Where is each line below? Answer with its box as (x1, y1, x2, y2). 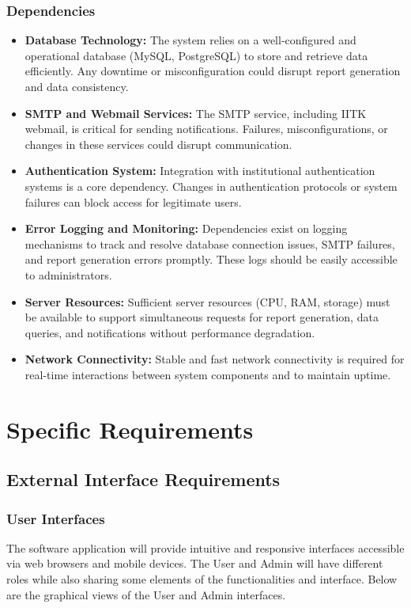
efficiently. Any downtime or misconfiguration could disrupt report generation (25, 63, 401, 79)
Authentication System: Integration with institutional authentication (25, 162, 375, 179)
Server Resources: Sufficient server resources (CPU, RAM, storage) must (25, 293, 390, 310)
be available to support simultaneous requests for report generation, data (25, 309, 379, 325)
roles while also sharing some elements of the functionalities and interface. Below (6, 571, 398, 587)
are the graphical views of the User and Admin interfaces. (6, 586, 286, 602)
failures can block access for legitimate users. (25, 193, 242, 210)
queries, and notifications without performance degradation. (25, 324, 315, 340)
